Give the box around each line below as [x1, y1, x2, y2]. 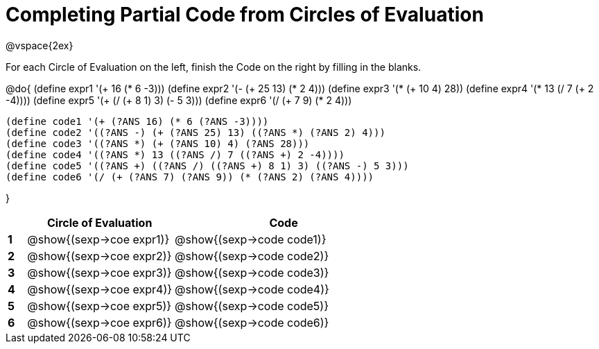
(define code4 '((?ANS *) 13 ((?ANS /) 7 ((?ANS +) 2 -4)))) [6, 148, 345, 160]
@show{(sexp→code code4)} [175, 282, 329, 296]
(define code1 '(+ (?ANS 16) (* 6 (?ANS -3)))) [6, 115, 269, 127]
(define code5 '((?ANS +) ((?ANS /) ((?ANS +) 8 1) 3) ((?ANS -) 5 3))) [6, 160, 409, 171]
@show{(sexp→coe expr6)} [27, 315, 172, 330]
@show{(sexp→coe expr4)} [27, 282, 173, 296]
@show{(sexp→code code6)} [175, 315, 329, 330]
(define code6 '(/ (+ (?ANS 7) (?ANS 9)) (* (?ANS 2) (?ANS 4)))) [6, 171, 374, 182]
